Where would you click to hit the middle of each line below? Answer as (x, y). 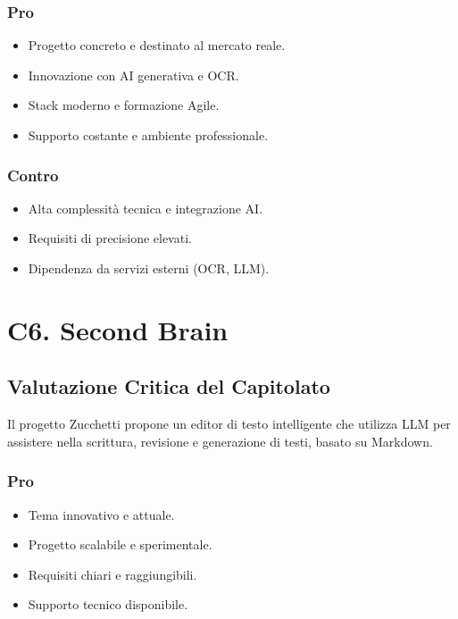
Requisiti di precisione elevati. (110, 238)
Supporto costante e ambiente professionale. (148, 135)
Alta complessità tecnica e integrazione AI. (146, 208)
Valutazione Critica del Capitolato (169, 386)
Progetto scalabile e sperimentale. (120, 544)
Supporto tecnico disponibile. (108, 604)
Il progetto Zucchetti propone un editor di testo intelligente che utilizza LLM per (229, 424)
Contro (33, 175)
